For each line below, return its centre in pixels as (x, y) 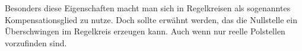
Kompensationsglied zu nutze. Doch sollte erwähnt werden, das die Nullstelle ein (151, 19)
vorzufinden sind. (36, 42)
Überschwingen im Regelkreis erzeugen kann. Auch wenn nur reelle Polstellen (145, 31)
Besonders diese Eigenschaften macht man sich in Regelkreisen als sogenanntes (148, 8)
